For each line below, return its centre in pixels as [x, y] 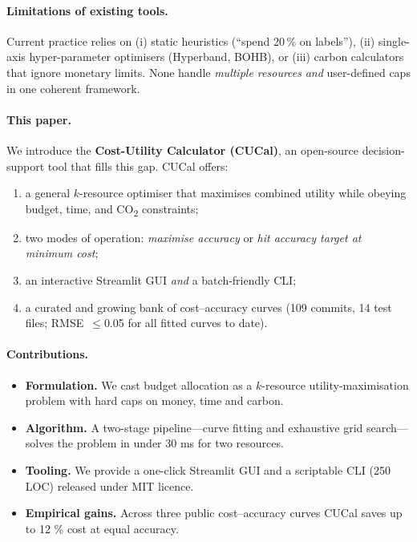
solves [39, 443]
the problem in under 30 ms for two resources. [170, 443]
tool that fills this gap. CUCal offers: [138, 166]
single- [394, 40]
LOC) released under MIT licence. [109, 485]
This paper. [39, 119]
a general [48, 193]
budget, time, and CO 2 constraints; [112, 209]
